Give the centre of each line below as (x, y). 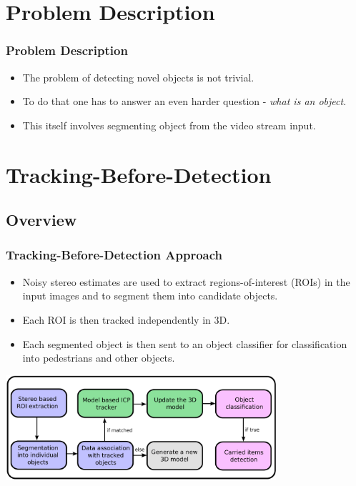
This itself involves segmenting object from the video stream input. (169, 125)
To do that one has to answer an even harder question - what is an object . (184, 101)
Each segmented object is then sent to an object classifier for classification (185, 343)
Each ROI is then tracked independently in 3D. (126, 319)
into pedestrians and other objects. (99, 358)
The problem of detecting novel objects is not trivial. (138, 77)
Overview (41, 220)
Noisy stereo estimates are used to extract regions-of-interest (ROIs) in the (186, 281)
